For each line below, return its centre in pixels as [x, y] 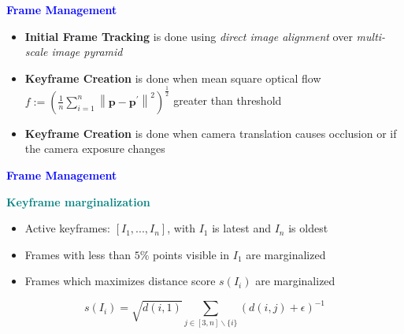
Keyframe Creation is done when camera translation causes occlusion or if [211, 133]
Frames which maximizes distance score [120, 281]
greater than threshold [228, 100]
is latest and [242, 228]
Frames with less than [78, 254]
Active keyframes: [68, 228]
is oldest [308, 228]
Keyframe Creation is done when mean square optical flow [173, 78]
